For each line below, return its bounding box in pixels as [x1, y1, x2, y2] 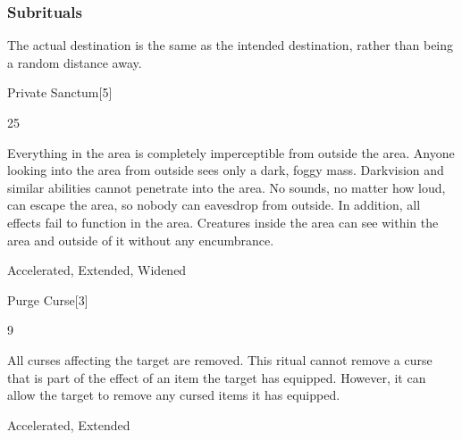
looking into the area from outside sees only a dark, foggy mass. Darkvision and [7, 161, 444, 179]
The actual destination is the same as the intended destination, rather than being [7, 36, 454, 54]
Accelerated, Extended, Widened [7, 261, 187, 279]
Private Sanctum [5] [7, 83, 113, 102]
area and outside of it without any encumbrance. [7, 230, 274, 249]
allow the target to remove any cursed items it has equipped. [7, 386, 340, 404]
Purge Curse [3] [7, 290, 88, 309]
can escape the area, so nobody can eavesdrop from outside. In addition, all [7, 195, 421, 214]
